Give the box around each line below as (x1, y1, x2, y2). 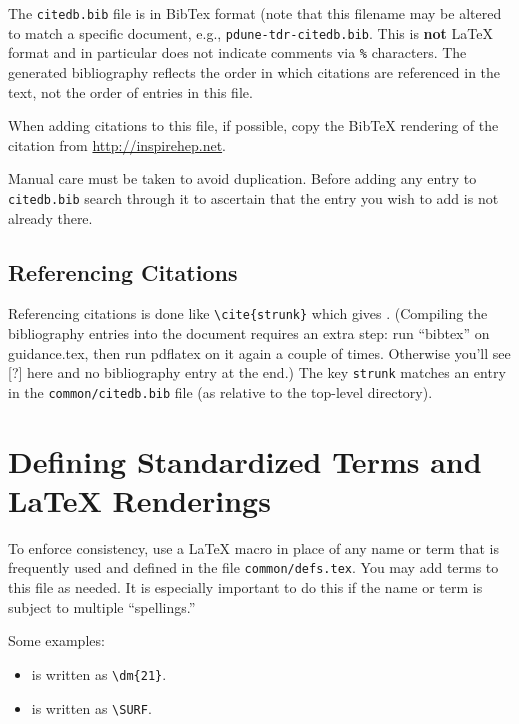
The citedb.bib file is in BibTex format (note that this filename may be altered (8, 3, 502, 23)
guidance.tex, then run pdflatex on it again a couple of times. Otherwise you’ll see (8, 342, 511, 363)
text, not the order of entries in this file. (8, 81, 253, 102)
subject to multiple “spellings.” (8, 596, 196, 617)
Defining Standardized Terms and (8, 440, 482, 481)
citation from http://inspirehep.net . (8, 134, 226, 155)
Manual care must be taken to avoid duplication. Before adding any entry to (8, 168, 477, 189)
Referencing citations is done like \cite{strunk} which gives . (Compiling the (8, 303, 488, 324)
